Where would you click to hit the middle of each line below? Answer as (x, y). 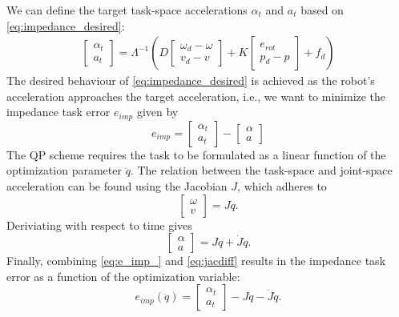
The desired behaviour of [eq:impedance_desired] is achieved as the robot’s (191, 80)
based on (322, 10)
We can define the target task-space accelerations (127, 10)
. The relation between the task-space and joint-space (261, 170)
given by (157, 112)
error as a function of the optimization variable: (123, 276)
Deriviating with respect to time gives (99, 225)
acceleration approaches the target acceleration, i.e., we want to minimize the (196, 96)
